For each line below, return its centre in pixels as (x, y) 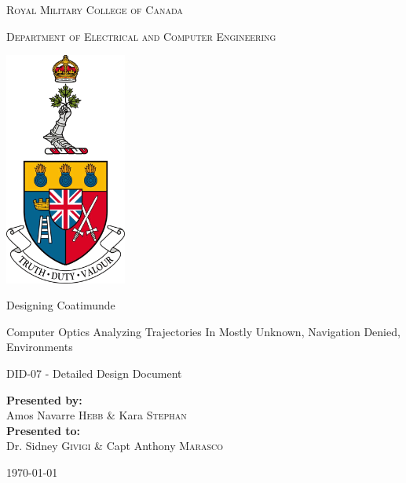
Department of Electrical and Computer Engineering (141, 36)
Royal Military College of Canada (95, 9)
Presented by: (44, 399)
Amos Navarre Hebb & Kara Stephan (97, 415)
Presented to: (43, 430)
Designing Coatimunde (61, 305)
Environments (40, 347)
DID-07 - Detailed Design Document (94, 373)
